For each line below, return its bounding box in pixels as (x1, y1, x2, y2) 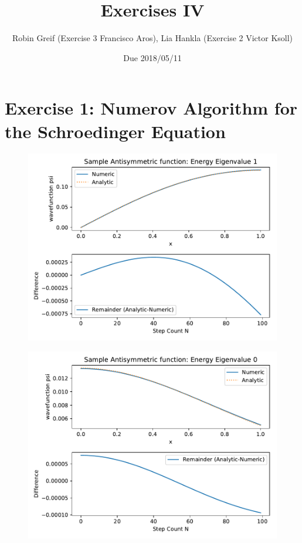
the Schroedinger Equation (5, 119, 226, 143)
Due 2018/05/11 (123, 51, 182, 63)
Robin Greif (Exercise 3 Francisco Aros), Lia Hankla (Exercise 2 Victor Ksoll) (12, 32, 293, 44)
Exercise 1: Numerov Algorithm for (5, 96, 298, 120)
